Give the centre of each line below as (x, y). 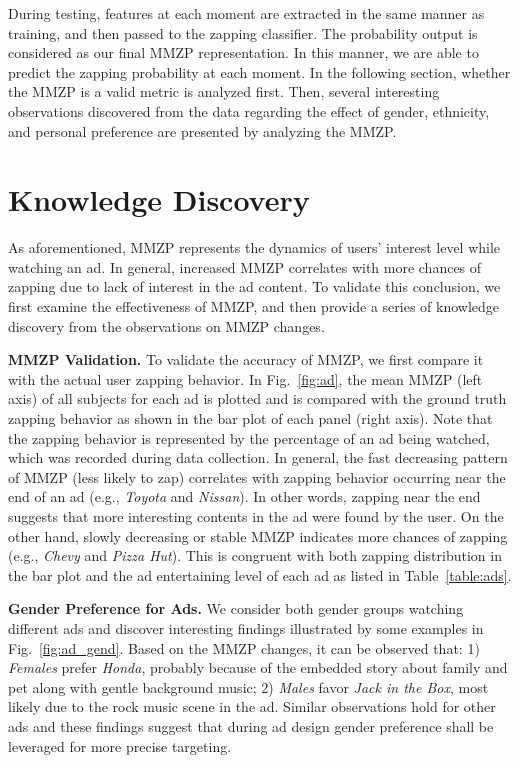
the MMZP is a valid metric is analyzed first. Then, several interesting (224, 91)
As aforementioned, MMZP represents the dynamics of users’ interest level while (254, 247)
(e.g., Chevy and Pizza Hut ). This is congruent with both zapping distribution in (255, 555)
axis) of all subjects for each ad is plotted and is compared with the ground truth (257, 398)
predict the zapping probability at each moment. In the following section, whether (259, 71)
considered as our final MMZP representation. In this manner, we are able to (243, 52)
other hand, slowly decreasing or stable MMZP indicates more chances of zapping (258, 535)
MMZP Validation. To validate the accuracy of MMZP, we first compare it (246, 359)
